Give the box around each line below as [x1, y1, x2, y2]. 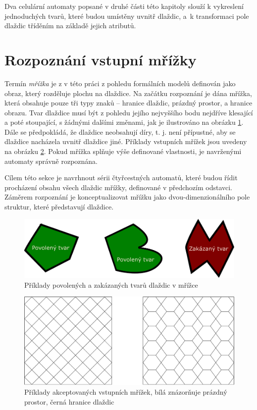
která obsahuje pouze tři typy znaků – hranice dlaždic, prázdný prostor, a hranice [4, 98, 253, 108]
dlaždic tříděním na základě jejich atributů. [4, 20, 136, 31]
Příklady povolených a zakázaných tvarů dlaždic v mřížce [24, 279, 198, 290]
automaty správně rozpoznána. [4, 155, 98, 166]
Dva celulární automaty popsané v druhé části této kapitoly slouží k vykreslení [4, 1, 244, 11]
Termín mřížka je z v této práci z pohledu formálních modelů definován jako [4, 78, 236, 88]
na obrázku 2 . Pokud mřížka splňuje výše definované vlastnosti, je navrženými [4, 146, 242, 156]
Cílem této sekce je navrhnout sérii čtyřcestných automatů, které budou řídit [4, 172, 238, 183]
